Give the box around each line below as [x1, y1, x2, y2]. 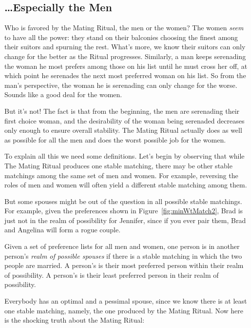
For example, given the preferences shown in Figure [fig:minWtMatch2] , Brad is [4, 205, 243, 216]
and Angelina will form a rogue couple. [4, 225, 121, 235]
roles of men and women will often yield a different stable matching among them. [4, 180, 247, 190]
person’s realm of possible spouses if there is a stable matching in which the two [4, 250, 242, 261]
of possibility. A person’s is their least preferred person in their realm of [4, 269, 219, 280]
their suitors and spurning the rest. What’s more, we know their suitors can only [4, 41, 246, 52]
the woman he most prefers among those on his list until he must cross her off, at [4, 61, 248, 71]
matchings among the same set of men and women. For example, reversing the [4, 170, 238, 180]
